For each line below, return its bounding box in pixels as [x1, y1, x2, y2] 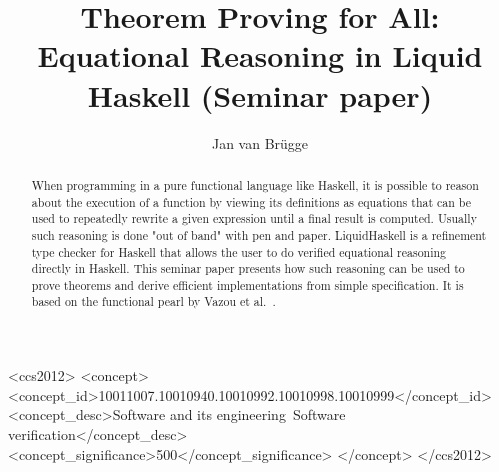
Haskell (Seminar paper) [87, 74, 433, 115]
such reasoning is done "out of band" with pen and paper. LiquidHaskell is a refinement [31, 226, 487, 243]
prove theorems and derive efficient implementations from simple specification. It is [31, 276, 464, 293]
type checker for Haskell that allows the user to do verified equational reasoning [31, 243, 447, 260]
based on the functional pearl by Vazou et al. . [31, 293, 276, 310]
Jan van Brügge [211, 132, 309, 153]
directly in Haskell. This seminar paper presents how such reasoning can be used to [31, 260, 465, 277]
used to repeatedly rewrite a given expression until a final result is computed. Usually [31, 210, 477, 227]
